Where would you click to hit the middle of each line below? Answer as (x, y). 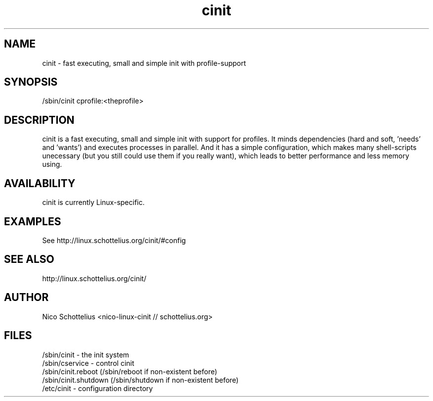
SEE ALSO (29, 259)
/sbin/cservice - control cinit (88, 363)
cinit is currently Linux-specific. (93, 202)
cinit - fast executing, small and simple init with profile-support (144, 63)
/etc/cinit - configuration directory (98, 388)
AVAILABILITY (40, 183)
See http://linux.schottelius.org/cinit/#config (114, 240)
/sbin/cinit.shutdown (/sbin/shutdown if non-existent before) (140, 380)
